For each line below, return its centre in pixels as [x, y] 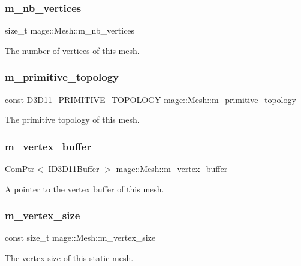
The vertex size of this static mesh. [69, 258]
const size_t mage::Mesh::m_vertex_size [80, 238]
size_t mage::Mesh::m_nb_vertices [70, 30]
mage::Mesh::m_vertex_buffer [172, 169]
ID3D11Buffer [74, 169]
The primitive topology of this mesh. [72, 120]
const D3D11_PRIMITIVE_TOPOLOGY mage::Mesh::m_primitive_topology [150, 99]
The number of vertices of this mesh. [72, 50]
